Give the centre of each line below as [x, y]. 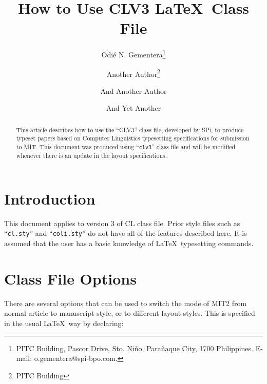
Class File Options [70, 278]
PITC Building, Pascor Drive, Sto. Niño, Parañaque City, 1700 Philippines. [135, 348]
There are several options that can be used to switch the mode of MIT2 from [126, 303]
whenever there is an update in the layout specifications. [92, 156]
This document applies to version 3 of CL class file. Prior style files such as [122, 223]
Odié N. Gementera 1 [133, 54]
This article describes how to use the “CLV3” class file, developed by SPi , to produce [130, 129]
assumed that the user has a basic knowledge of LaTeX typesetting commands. [129, 243]
